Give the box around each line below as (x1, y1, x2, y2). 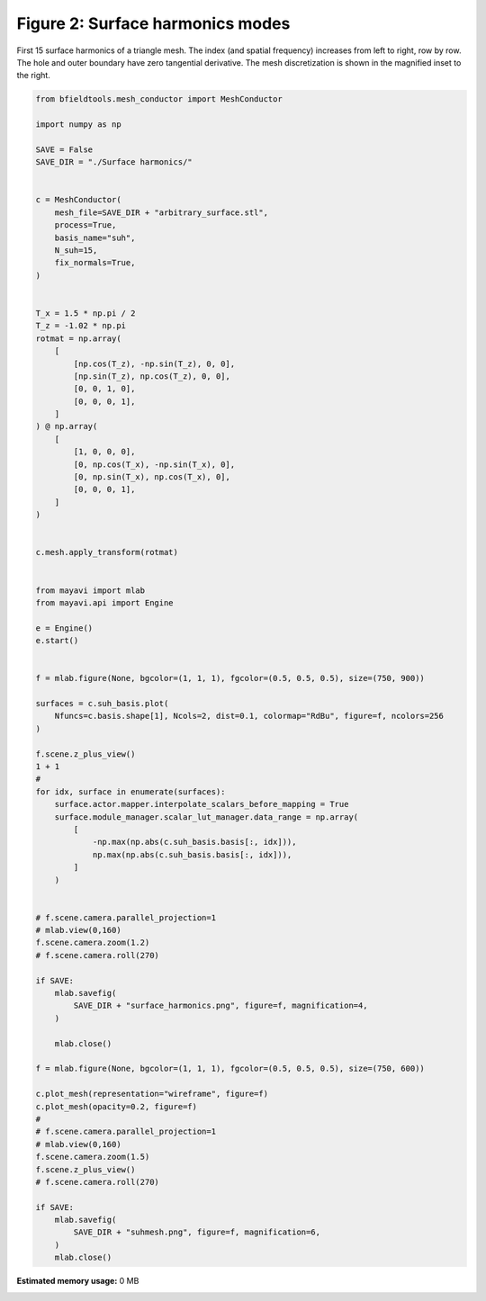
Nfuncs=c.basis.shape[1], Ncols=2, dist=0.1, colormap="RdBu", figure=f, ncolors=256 (54, 711, 445, 722)
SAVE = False (35, 144, 94, 155)
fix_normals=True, (54, 257, 136, 268)
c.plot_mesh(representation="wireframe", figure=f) (35, 1089, 269, 1099)
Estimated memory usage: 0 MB (16, 1276, 139, 1287)
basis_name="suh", (54, 232, 136, 243)
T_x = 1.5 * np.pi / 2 (35, 308, 136, 319)
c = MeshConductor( (35, 194, 121, 205)
